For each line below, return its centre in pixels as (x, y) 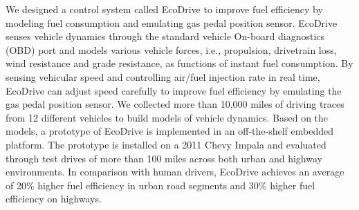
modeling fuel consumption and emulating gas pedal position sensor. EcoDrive (172, 22)
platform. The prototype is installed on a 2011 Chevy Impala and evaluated (166, 144)
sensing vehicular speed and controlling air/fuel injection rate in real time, (163, 76)
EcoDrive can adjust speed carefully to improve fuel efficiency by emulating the (174, 90)
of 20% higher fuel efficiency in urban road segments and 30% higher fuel (160, 185)
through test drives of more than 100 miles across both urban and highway (164, 158)
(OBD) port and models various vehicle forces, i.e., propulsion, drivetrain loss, (171, 49)
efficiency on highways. (54, 199)
